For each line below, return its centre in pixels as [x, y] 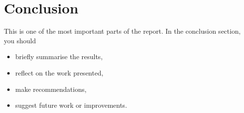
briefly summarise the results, [59, 56]
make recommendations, [51, 89]
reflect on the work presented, [59, 72]
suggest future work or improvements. [71, 105]
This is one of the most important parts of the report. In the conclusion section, [122, 31]
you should [20, 40]
